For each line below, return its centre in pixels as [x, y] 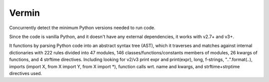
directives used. [26, 73]
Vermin [25, 13]
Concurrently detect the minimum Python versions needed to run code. [82, 28]
